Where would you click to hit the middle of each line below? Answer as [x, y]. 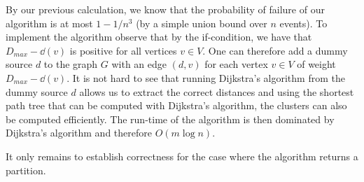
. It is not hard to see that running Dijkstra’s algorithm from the [206, 77]
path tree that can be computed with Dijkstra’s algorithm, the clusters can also [176, 105]
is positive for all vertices [123, 50]
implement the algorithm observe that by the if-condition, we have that [159, 37]
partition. [26, 170]
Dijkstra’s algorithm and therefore [79, 133]
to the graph [71, 64]
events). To [303, 23]
